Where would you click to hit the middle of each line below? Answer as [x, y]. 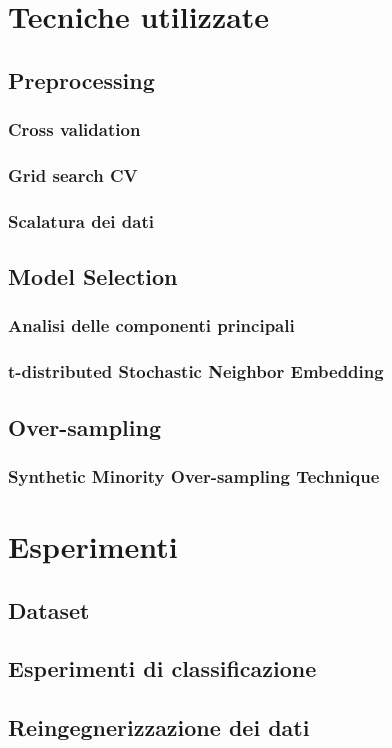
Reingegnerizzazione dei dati [159, 727]
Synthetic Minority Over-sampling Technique [194, 475]
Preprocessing [81, 79]
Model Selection [93, 276]
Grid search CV [73, 174]
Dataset [49, 609]
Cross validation [74, 129]
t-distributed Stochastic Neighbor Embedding [196, 371]
